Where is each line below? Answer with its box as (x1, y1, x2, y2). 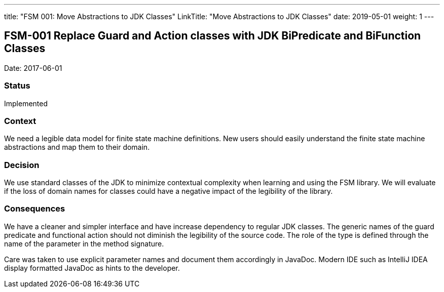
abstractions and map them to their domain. (4, 143, 150, 152)
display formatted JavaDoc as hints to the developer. (4, 263, 180, 272)
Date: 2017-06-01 (4, 63, 62, 72)
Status (4, 80, 30, 91)
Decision (4, 159, 40, 170)
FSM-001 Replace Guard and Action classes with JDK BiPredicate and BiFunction (4, 29, 421, 43)
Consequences (4, 203, 65, 214)
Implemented (4, 99, 48, 108)
